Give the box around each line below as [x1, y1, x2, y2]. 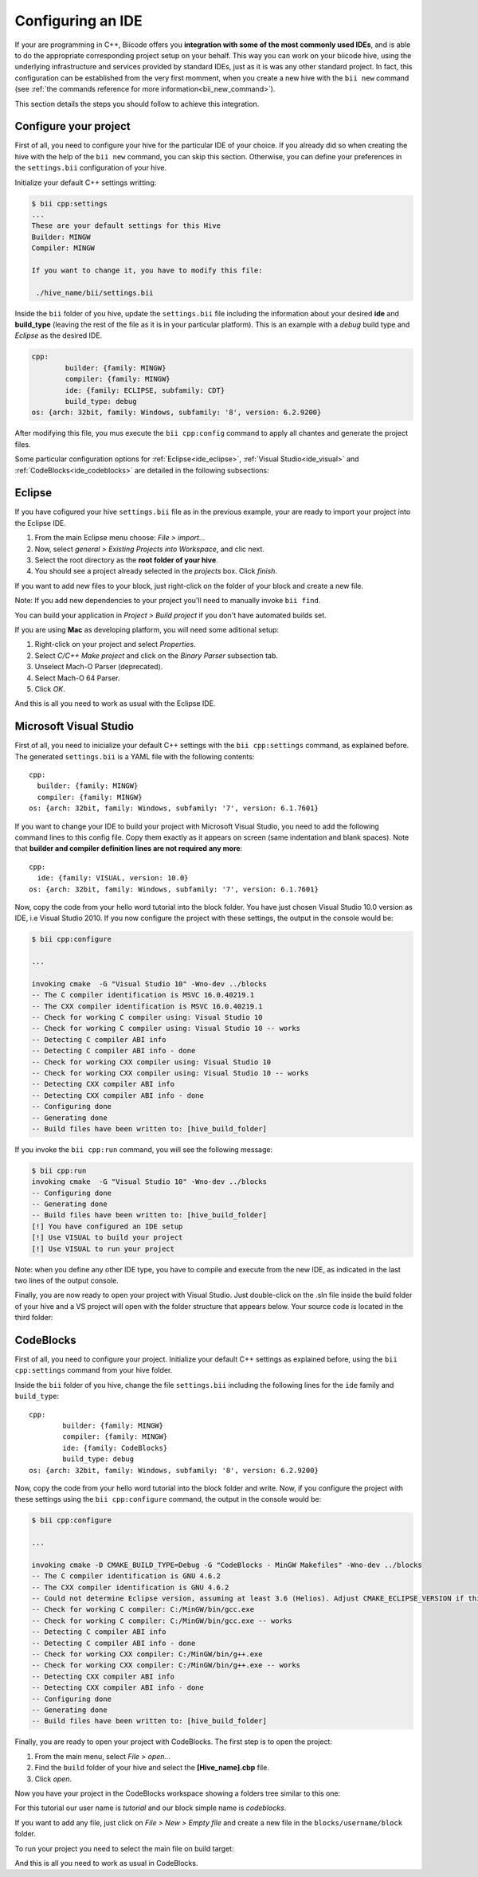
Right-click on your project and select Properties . [34, 640, 196, 649]
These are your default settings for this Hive [31, 221, 221, 230]
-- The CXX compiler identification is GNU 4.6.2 [31, 1582, 229, 1592]
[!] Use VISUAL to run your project [31, 1244, 175, 1253]
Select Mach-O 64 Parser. [34, 673, 120, 683]
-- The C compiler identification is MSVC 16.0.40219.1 [31, 990, 255, 1000]
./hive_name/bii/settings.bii [36, 288, 155, 297]
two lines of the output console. [14, 1275, 119, 1285]
